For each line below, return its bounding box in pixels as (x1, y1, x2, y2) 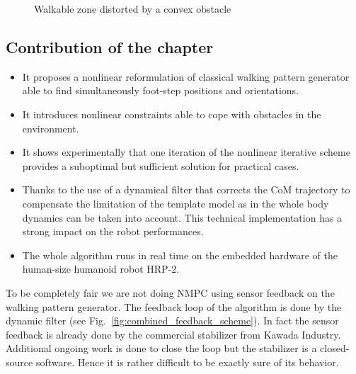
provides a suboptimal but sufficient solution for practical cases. (22, 158, 299, 173)
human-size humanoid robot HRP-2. (22, 261, 180, 276)
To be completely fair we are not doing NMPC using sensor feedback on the (6, 285, 335, 300)
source (6, 354, 33, 369)
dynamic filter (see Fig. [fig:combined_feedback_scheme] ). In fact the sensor (6, 313, 339, 328)
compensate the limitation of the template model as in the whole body (22, 195, 329, 210)
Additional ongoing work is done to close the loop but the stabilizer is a (6, 341, 317, 356)
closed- (320, 341, 350, 356)
